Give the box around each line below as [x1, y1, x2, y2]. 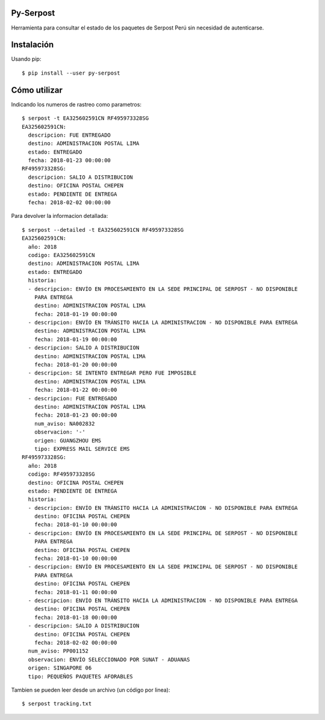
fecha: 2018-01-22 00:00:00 [34, 386, 117, 394]
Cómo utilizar [11, 85, 63, 95]
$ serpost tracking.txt [22, 700, 92, 707]
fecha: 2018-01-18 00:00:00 [34, 614, 117, 621]
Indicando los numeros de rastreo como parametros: [11, 101, 141, 108]
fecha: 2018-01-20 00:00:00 [34, 361, 117, 368]
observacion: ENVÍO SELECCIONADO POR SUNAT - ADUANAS [28, 656, 190, 663]
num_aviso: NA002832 [34, 420, 95, 427]
